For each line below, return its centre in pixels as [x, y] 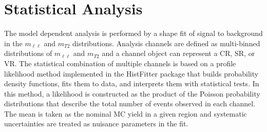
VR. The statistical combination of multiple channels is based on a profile [120, 63]
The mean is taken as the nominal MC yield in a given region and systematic [126, 113]
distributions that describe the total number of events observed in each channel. [130, 103]
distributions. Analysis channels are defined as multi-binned [166, 43]
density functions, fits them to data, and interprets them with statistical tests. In [132, 83]
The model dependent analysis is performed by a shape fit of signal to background [133, 33]
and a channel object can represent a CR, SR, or [178, 53]
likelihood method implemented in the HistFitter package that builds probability [131, 73]
